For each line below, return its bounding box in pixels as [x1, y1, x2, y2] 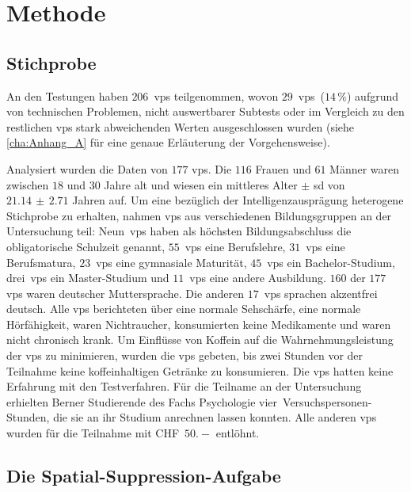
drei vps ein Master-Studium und [6, 269, 169, 286]
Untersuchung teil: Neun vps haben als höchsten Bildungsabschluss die [6, 223, 352, 239]
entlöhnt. [215, 425, 260, 441]
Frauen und [255, 160, 311, 177]
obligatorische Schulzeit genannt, [6, 238, 166, 254]
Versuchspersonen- [283, 393, 372, 410]
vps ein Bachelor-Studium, [267, 254, 395, 270]
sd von [313, 176, 345, 193]
